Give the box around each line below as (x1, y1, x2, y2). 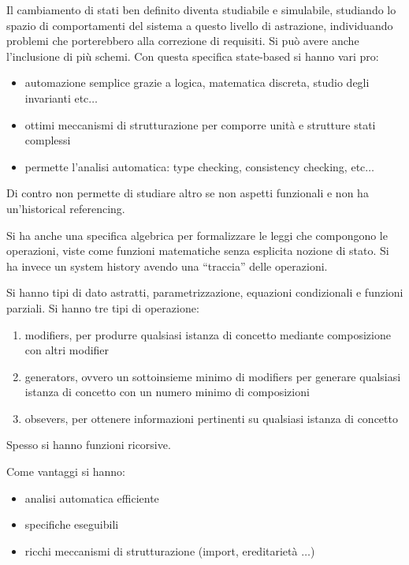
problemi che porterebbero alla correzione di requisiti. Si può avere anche (6, 32, 359, 49)
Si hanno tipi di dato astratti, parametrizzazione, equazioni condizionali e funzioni (6, 284, 403, 301)
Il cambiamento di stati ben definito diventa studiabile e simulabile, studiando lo (6, 2, 396, 17)
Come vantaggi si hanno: (6, 463, 125, 480)
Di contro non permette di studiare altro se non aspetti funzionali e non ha (6, 185, 369, 201)
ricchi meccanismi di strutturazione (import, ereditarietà (24, 542, 298, 559)
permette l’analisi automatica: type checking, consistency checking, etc (24, 158, 366, 174)
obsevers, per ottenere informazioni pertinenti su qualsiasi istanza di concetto (24, 410, 398, 426)
